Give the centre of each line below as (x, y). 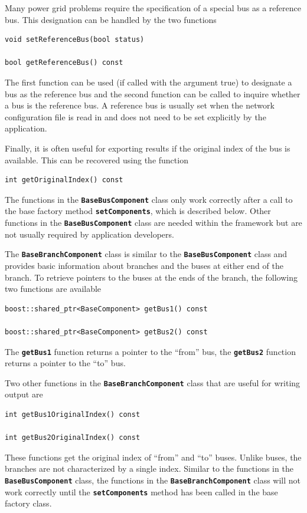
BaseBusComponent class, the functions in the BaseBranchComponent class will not (153, 480)
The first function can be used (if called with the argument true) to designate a (148, 82)
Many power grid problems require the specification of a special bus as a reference (153, 8)
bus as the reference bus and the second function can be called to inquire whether (153, 93)
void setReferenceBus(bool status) (75, 40)
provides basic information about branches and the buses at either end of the (144, 265)
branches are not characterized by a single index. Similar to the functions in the (149, 468)
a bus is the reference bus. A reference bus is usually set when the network (140, 105)
